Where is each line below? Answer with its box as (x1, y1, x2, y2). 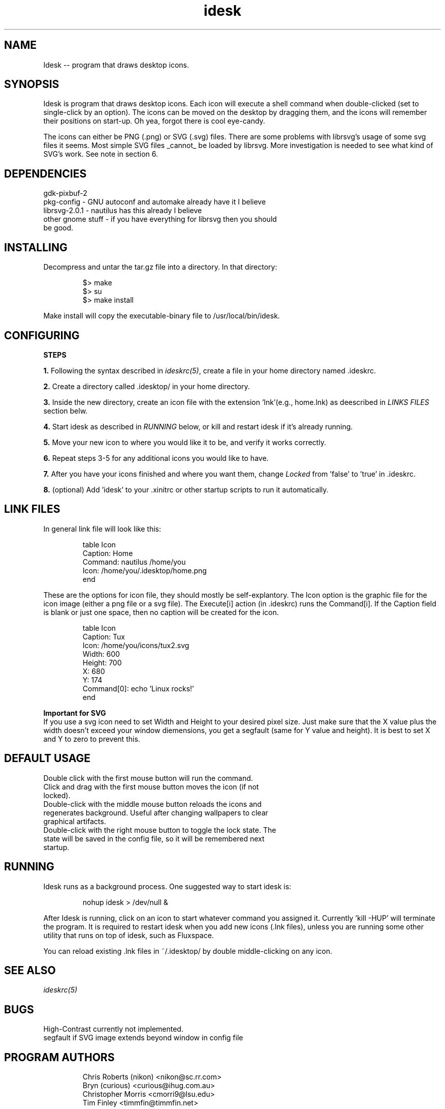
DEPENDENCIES (4, 167, 87, 180)
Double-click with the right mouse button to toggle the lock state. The (43, 825, 276, 834)
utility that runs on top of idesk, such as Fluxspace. (43, 930, 214, 940)
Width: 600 (82, 649, 120, 658)
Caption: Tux (82, 632, 125, 641)
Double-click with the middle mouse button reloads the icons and (43, 799, 262, 808)
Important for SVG (43, 708, 106, 717)
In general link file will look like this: (43, 524, 162, 533)
